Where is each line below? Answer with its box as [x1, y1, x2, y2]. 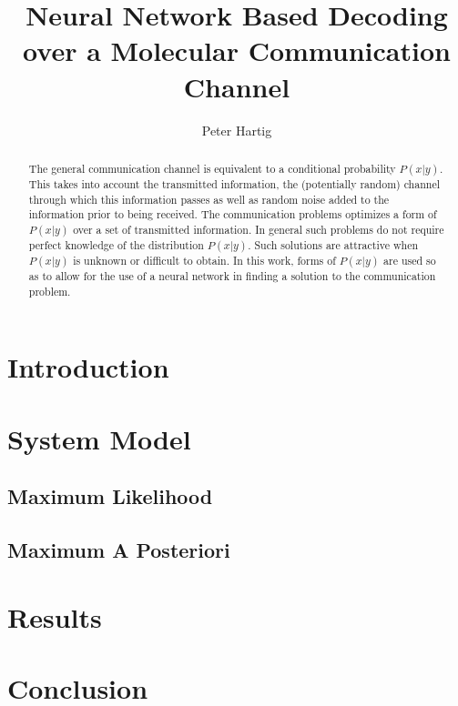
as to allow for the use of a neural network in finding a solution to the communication [28, 267, 436, 283]
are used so [383, 252, 436, 267]
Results [7, 598, 102, 635]
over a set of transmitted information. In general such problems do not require [73, 221, 444, 237]
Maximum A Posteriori [7, 536, 230, 564]
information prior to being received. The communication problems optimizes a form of [28, 207, 437, 222]
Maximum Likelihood [7, 482, 213, 510]
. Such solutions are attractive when [248, 237, 419, 252]
